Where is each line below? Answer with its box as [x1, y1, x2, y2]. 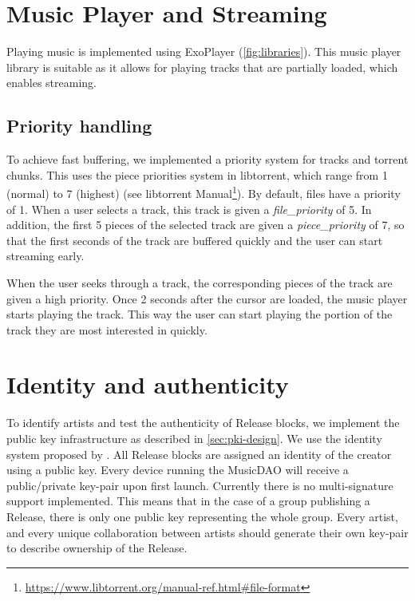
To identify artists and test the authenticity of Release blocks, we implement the [6, 414, 400, 431]
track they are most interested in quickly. [6, 321, 207, 338]
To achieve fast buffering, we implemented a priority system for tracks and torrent [6, 151, 409, 168]
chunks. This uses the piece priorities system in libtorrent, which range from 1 [6, 166, 388, 183]
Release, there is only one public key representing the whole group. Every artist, [6, 508, 398, 524]
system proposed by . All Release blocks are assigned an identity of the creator [6, 445, 392, 462]
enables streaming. [6, 74, 97, 91]
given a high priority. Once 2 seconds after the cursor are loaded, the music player [6, 290, 408, 306]
